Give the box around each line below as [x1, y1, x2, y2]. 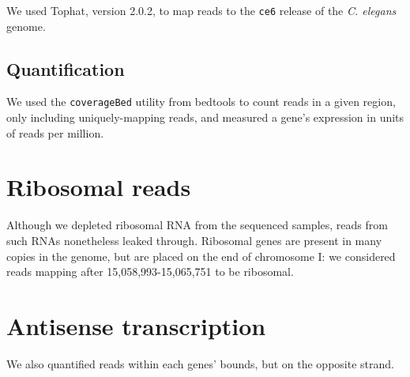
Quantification [6, 56, 125, 81]
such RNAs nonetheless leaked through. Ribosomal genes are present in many [6, 232, 382, 249]
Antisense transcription [6, 309, 266, 341]
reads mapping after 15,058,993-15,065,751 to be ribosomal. [6, 263, 294, 280]
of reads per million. [6, 124, 104, 141]
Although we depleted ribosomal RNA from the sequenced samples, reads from [6, 217, 388, 233]
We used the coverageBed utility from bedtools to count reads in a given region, [6, 93, 396, 110]
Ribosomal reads [6, 171, 191, 203]
